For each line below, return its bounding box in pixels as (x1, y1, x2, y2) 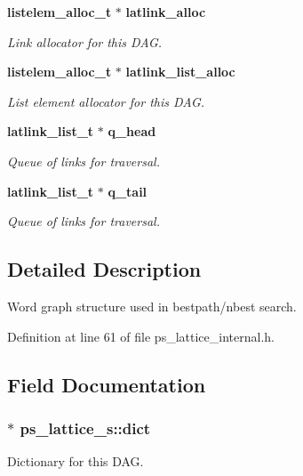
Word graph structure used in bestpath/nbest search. (7, 296, 297, 315)
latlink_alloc (125, 3, 206, 20)
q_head (108, 122, 156, 141)
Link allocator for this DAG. (7, 32, 163, 51)
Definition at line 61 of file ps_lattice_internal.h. (7, 327, 275, 345)
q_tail (108, 182, 148, 200)
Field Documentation (7, 370, 206, 398)
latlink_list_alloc (125, 62, 235, 81)
